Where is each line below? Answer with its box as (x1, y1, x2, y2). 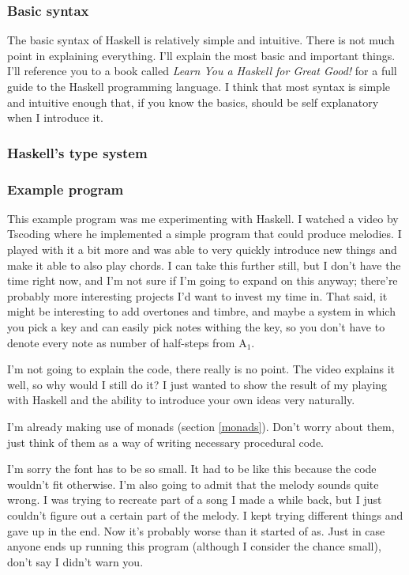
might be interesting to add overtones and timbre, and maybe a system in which (7, 303, 396, 320)
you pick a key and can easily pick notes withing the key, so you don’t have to (7, 319, 385, 335)
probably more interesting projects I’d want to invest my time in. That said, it (7, 287, 388, 304)
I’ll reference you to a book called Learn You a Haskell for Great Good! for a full (7, 62, 397, 79)
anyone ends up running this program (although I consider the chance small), (7, 538, 381, 554)
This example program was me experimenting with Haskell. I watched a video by (7, 210, 399, 226)
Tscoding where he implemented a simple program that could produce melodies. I (7, 225, 402, 242)
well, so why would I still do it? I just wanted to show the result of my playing (7, 376, 388, 392)
